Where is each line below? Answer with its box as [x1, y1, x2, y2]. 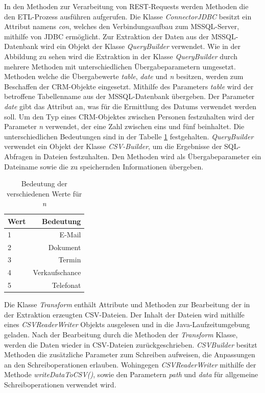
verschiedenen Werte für [7, 188, 82, 199]
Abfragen [4, 151, 33, 161]
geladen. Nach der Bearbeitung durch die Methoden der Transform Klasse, [4, 329, 238, 339]
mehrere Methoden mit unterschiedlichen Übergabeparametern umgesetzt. [4, 61, 236, 71]
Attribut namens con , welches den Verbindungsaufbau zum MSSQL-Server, [4, 21, 239, 32]
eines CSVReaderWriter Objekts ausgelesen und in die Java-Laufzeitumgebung [4, 319, 250, 330]
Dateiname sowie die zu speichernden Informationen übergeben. [4, 161, 204, 171]
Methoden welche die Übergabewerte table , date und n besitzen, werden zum [4, 71, 244, 82]
